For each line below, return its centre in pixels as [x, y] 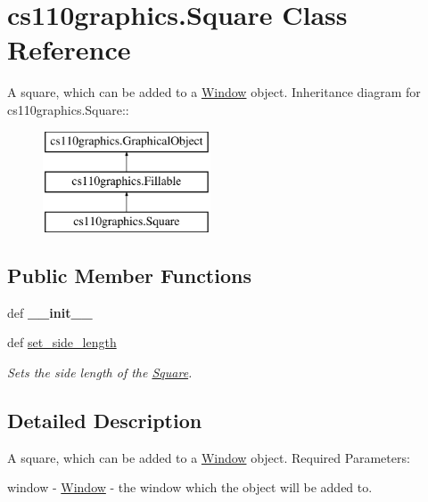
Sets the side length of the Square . [100, 372]
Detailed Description [105, 420]
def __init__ [50, 312]
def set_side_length [62, 342]
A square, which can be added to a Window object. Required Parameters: [209, 457]
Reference [69, 49]
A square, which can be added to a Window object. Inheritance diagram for [214, 92]
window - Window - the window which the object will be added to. [190, 487]
